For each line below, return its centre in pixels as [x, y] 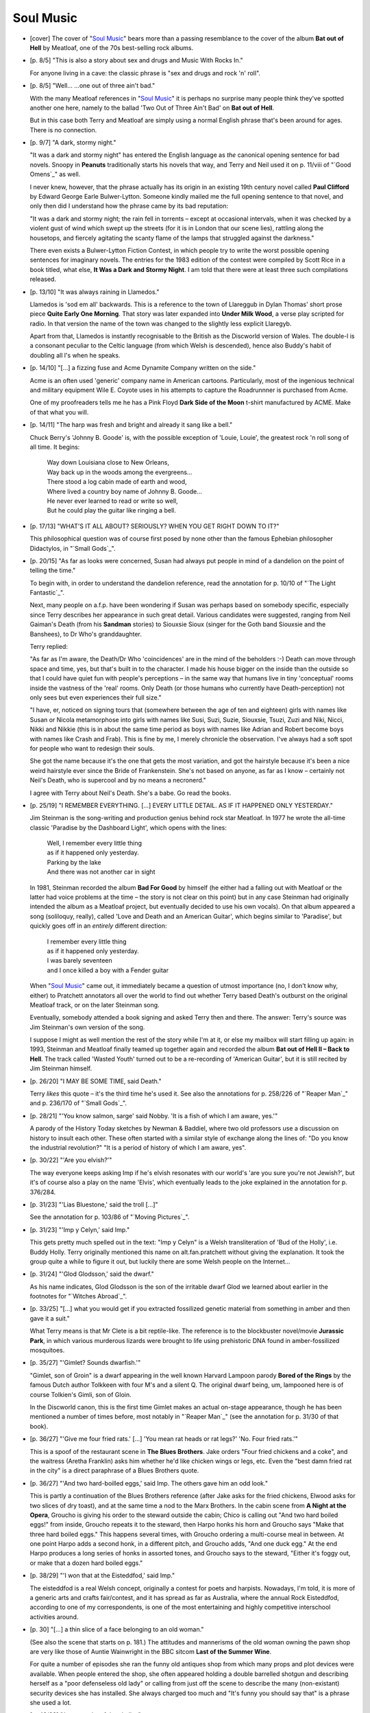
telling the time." [53, 570]
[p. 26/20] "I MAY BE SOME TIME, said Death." [96, 1081]
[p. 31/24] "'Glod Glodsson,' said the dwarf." [92, 1274]
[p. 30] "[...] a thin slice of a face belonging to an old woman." [117, 1629]
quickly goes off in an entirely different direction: [98, 926]
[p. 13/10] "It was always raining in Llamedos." [95, 292]
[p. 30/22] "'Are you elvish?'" [71, 1160]
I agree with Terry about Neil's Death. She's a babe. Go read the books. [131, 793]
